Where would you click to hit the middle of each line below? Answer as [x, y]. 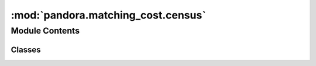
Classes [26, 49]
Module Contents [45, 31]
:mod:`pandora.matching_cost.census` [108, 15]
